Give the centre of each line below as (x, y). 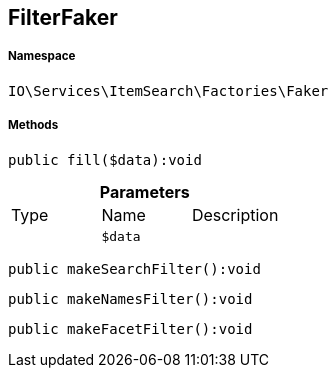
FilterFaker (63, 17)
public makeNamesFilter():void (130, 298)
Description (235, 214)
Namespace (42, 56)
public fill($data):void (105, 159)
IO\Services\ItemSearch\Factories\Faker (168, 90)
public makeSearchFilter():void (134, 268)
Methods (33, 125)
